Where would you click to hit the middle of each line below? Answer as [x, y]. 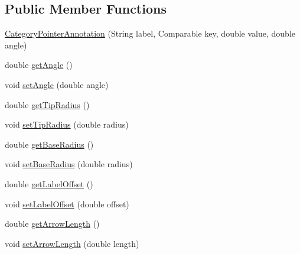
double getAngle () [39, 65]
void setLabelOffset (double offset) [67, 203]
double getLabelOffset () [49, 183]
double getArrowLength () [52, 224]
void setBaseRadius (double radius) [69, 164]
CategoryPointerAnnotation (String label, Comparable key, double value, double [150, 33]
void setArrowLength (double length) [72, 243]
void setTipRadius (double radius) [67, 124]
